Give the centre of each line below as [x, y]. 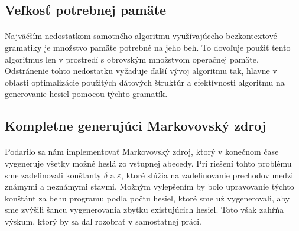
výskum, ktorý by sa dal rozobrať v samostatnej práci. [103, 221]
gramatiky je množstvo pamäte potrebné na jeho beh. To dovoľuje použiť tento [148, 47]
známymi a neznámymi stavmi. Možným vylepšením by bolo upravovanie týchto [149, 186]
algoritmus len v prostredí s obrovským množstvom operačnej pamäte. [132, 59]
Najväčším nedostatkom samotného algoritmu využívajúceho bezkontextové [141, 36]
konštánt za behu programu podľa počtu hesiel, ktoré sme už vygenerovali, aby [147, 198]
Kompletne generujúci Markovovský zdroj [136, 126]
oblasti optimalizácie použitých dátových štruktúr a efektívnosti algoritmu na [145, 82]
